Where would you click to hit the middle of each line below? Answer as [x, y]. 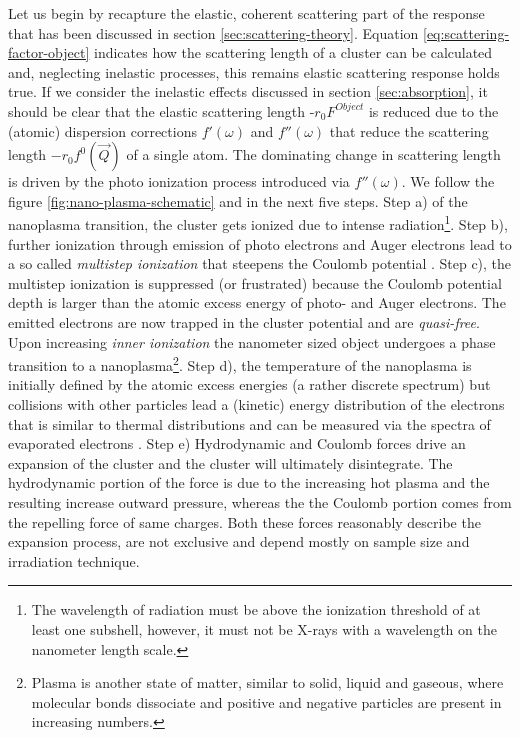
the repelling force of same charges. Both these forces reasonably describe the [244, 521]
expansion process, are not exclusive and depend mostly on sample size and [239, 541]
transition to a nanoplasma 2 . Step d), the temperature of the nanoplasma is [240, 363]
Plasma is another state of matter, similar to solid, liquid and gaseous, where [267, 682]
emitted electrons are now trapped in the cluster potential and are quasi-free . [244, 321]
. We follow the [448, 181]
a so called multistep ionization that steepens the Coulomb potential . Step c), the [260, 263]
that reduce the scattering [409, 130]
